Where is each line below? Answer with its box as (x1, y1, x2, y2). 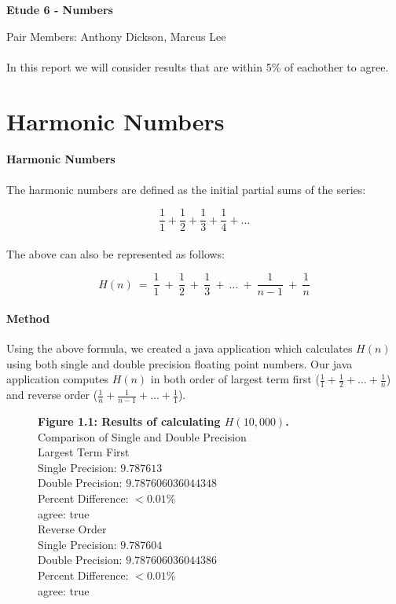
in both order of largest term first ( (150, 371, 320, 387)
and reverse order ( (6, 386, 98, 403)
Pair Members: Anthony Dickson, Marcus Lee (6, 27, 226, 44)
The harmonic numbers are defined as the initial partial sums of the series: (6, 181, 366, 197)
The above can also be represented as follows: (6, 245, 225, 262)
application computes (6, 371, 108, 387)
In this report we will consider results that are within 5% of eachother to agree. (6, 58, 389, 75)
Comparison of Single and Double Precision (38, 428, 247, 445)
